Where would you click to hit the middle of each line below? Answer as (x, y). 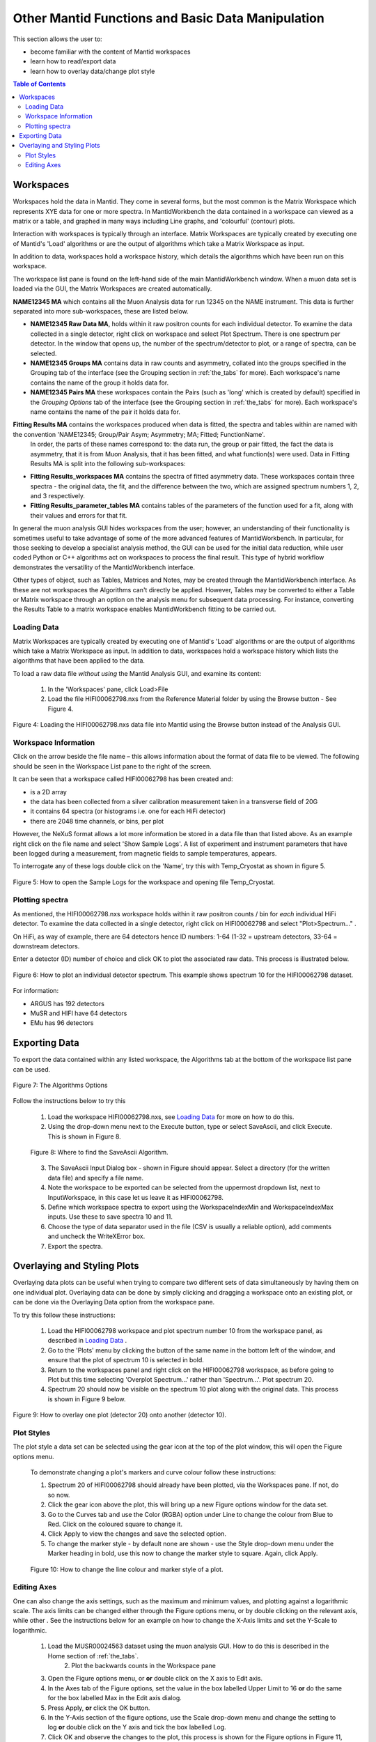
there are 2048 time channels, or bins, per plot (97, 821)
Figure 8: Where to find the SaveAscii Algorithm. (99, 1152)
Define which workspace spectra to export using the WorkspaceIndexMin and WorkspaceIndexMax (190, 1207)
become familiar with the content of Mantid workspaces (110, 52)
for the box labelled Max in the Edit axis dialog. (115, 1698)
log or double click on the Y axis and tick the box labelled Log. (137, 1727)
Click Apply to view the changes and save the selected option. (137, 1534)
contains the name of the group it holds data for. (100, 383)
